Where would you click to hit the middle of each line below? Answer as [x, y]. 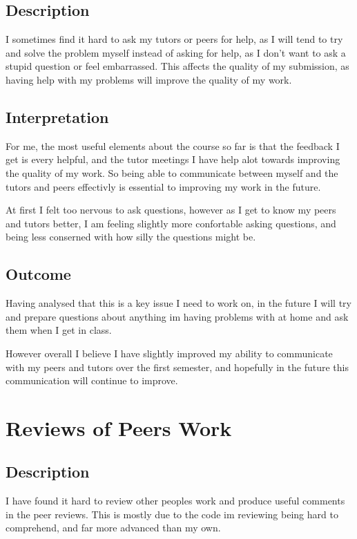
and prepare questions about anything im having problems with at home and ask [177, 316]
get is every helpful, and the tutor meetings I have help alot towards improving [173, 159]
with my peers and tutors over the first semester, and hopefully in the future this [177, 367]
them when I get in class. [59, 330]
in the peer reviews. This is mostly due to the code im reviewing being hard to [172, 514]
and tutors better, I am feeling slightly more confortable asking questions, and [171, 223]
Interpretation [57, 116]
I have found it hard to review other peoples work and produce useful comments [175, 501]
